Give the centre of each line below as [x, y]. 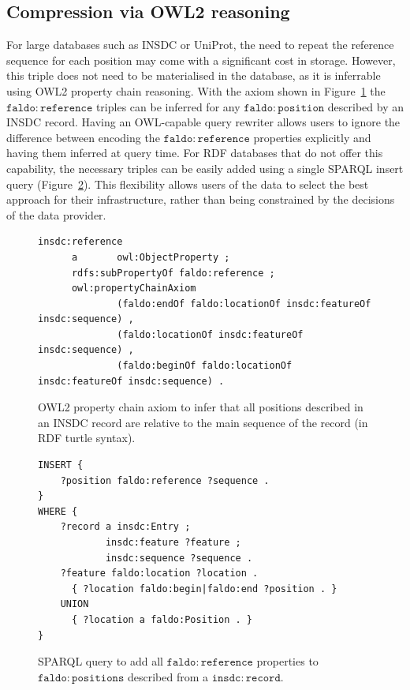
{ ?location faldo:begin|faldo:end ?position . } [204, 589]
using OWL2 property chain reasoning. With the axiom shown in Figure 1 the [196, 90]
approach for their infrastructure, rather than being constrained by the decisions [201, 199]
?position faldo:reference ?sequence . [165, 480]
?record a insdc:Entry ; [125, 527]
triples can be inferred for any [168, 106]
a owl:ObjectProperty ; [151, 257]
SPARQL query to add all [101, 661]
